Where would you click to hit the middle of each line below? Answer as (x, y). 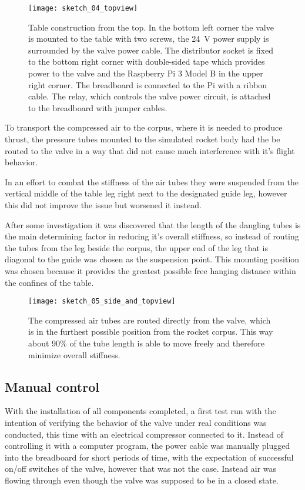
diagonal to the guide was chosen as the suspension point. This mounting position (152, 259)
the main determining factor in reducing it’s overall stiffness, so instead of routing (152, 236)
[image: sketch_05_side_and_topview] (102, 301)
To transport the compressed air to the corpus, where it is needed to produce (144, 127)
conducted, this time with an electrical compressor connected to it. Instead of (144, 434)
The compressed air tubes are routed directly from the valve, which (150, 320)
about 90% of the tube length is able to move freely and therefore (146, 343)
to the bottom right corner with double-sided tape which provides (147, 61)
